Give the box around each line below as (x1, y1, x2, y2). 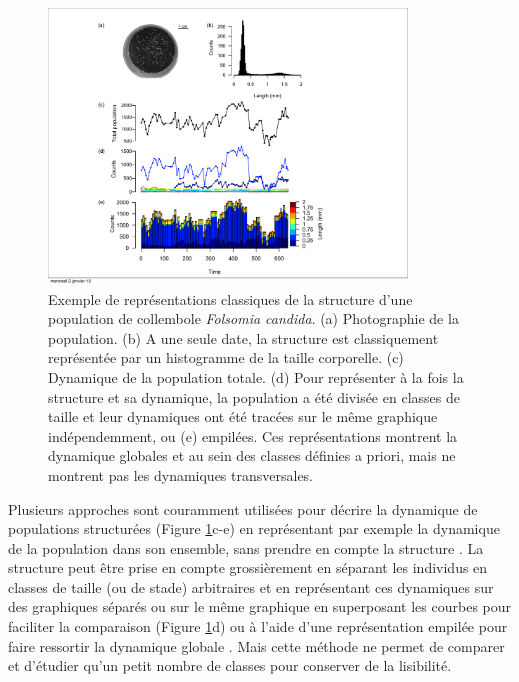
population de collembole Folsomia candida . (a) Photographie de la (48, 308, 459, 329)
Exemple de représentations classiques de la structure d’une (48, 288, 413, 309)
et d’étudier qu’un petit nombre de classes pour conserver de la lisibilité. (8, 655, 452, 676)
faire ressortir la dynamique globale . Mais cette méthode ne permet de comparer (8, 635, 505, 656)
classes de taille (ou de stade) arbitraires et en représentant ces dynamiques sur (8, 576, 494, 597)
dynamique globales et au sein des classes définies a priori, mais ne (48, 445, 456, 466)
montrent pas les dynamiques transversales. (48, 464, 314, 485)
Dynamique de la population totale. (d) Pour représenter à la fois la (48, 366, 464, 387)
